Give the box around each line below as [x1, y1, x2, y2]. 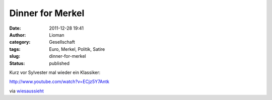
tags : [9, 46, 21, 52]
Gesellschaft [49, 39, 75, 45]
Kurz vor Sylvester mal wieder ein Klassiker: [9, 69, 101, 75]
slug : [9, 53, 20, 59]
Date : [9, 25, 21, 31]
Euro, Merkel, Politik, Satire [49, 46, 105, 52]
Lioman [49, 32, 65, 38]
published [49, 60, 70, 66]
